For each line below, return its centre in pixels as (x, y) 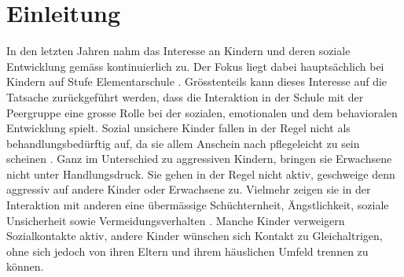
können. (25, 266)
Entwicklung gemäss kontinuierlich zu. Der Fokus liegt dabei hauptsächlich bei (195, 66)
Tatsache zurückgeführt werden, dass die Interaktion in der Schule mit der (185, 96)
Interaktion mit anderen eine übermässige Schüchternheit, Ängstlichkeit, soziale (198, 205)
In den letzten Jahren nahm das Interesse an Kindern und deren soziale (178, 51)
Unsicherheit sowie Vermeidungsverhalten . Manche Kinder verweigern (176, 220)
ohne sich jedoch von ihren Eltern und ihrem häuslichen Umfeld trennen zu (187, 251)
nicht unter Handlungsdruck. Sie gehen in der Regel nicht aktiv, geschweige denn (201, 174)
